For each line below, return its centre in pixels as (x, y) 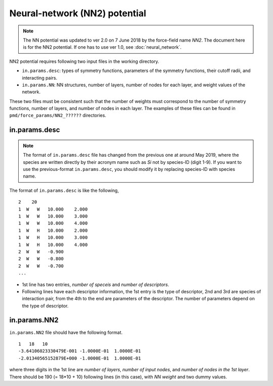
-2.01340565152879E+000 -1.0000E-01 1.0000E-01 (80, 358)
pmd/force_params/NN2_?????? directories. (58, 115)
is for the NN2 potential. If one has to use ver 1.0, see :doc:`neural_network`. (102, 47)
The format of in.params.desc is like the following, (64, 190)
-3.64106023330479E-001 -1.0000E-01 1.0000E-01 (80, 351)
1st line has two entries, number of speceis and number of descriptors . (96, 285)
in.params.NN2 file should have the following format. (66, 332)
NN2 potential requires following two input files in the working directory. (84, 61)
